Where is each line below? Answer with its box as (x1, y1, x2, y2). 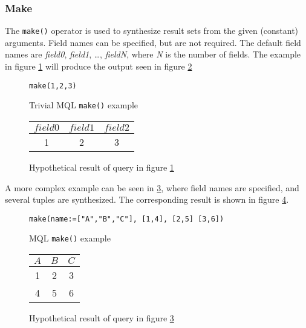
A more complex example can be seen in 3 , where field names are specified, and (5, 181, 299, 194)
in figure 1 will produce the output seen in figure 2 (5, 60, 192, 73)
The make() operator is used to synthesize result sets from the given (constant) (5, 24, 299, 37)
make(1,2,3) (29, 81, 77, 90)
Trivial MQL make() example (29, 99, 138, 111)
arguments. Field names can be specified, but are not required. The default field (5, 36, 301, 48)
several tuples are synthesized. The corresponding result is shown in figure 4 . (5, 193, 289, 206)
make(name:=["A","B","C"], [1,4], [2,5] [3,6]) (29, 214, 224, 223)
